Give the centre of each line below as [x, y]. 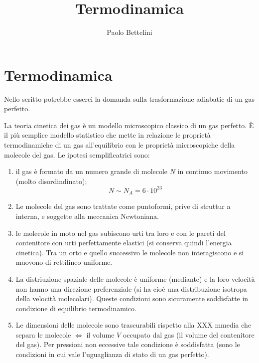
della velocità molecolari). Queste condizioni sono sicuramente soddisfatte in [132, 298]
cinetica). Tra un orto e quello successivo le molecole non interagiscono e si [130, 252]
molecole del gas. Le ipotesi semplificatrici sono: [77, 154]
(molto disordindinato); [51, 181]
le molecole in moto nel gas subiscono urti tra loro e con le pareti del [121, 233]
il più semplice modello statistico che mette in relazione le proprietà [107, 135]
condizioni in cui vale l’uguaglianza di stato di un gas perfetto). [112, 354]
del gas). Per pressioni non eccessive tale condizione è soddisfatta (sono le [128, 344]
